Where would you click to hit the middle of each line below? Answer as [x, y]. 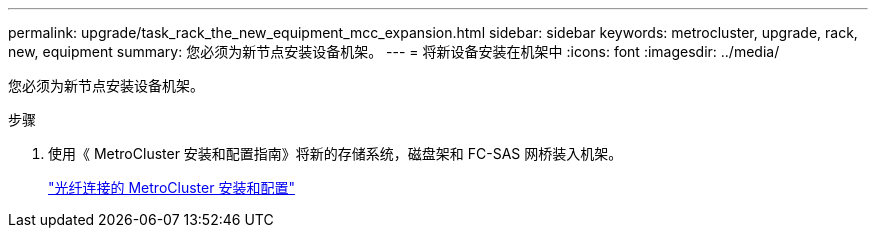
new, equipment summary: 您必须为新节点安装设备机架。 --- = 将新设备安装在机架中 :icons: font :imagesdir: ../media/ [394, 51]
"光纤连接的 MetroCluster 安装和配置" [171, 187]
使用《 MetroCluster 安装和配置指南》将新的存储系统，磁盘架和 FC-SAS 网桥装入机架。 [335, 153]
